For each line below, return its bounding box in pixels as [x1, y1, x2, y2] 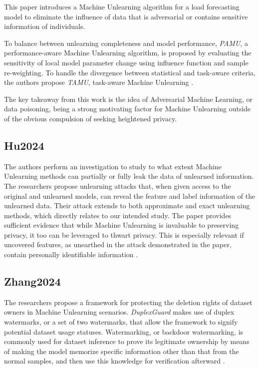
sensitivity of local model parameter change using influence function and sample [4, 57, 249, 67]
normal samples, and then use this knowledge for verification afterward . [4, 356, 225, 366]
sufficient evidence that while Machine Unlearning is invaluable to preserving [4, 220, 239, 230]
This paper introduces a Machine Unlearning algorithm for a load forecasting [4, 1, 240, 11]
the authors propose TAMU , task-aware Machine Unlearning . [4, 77, 194, 87]
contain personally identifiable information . [4, 249, 138, 260]
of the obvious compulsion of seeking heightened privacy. [4, 113, 177, 123]
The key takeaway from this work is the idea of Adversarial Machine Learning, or [4, 93, 253, 104]
